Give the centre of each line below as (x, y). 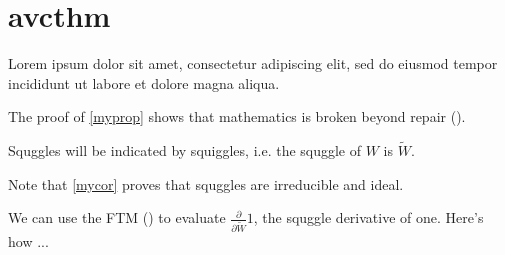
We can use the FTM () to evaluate (117, 217)
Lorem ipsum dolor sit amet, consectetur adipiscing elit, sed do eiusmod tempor (253, 63)
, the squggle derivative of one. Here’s (368, 217)
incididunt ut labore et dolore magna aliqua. (144, 82)
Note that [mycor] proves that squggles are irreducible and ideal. (206, 183)
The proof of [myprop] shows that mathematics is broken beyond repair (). (237, 116)
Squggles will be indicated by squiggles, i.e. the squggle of (185, 150)
